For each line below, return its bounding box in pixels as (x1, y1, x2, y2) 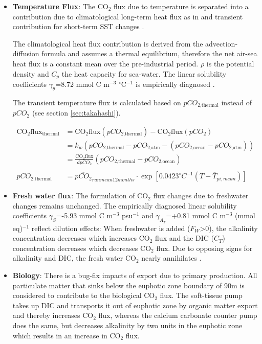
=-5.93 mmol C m (56, 210, 113, 221)
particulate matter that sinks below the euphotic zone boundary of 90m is (12, 280, 245, 290)
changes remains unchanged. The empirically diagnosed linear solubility (12, 200, 237, 211)
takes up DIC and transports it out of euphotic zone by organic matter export (12, 300, 258, 310)
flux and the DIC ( (155, 233, 214, 243)
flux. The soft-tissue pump (160, 290, 243, 301)
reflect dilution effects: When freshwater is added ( (31, 222, 190, 233)
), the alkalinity (209, 222, 258, 233)
